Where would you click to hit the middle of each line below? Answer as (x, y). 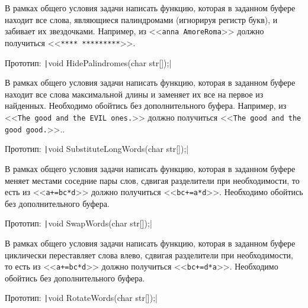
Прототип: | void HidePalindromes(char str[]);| (88, 62)
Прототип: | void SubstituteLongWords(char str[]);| (97, 149)
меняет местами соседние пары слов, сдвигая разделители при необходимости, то (152, 180)
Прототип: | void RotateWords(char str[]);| (81, 298)
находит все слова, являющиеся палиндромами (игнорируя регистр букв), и (141, 19)
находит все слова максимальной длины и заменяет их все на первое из (134, 94)
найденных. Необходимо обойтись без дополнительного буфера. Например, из (146, 106)
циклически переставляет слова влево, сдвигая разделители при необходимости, (149, 254)
